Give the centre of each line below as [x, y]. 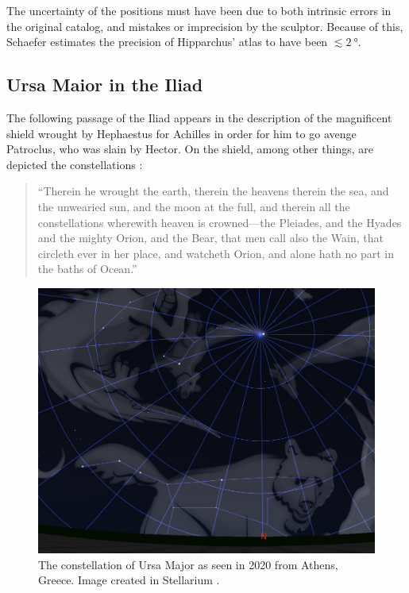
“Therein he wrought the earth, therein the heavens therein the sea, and [213, 191]
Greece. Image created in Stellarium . [129, 580]
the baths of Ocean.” [87, 269]
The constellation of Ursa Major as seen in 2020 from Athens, [188, 564]
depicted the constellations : [75, 164]
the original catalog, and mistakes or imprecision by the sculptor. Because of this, [205, 26]
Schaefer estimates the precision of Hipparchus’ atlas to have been [167, 42]
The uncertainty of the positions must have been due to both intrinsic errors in [199, 10]
